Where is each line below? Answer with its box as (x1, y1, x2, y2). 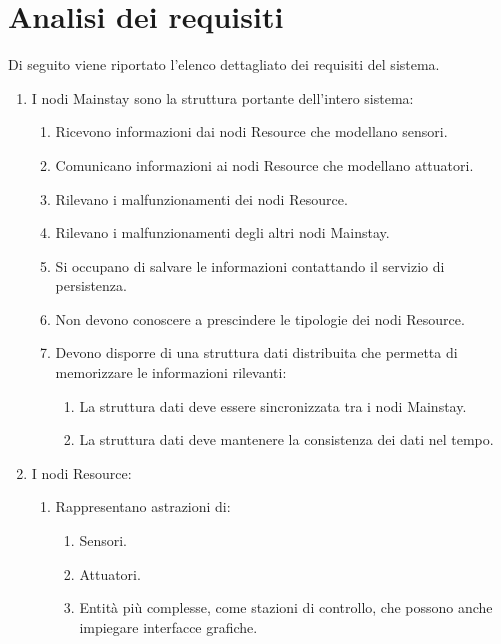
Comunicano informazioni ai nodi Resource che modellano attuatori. (55, 154, 474, 175)
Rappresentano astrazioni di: (55, 496, 231, 517)
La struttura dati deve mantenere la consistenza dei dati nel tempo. (79, 429, 494, 450)
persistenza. (55, 275, 127, 296)
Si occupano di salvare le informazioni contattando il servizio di (55, 255, 445, 276)
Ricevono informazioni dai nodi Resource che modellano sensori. (55, 121, 448, 142)
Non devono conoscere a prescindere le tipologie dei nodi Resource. (55, 308, 465, 329)
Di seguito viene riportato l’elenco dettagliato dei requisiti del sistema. (8, 54, 440, 75)
